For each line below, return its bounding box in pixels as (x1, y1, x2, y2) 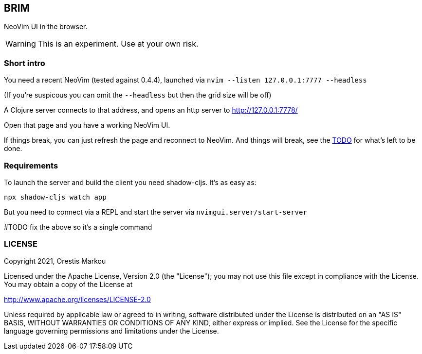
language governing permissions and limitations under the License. (4, 326, 219, 335)
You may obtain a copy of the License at (4, 280, 133, 288)
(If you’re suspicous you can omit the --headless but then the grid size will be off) (4, 91, 272, 100)
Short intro (4, 58, 45, 68)
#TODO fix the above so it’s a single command (4, 222, 152, 231)
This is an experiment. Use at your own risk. (37, 39, 199, 49)
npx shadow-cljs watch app (4, 193, 107, 201)
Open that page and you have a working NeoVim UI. (4, 121, 170, 130)
